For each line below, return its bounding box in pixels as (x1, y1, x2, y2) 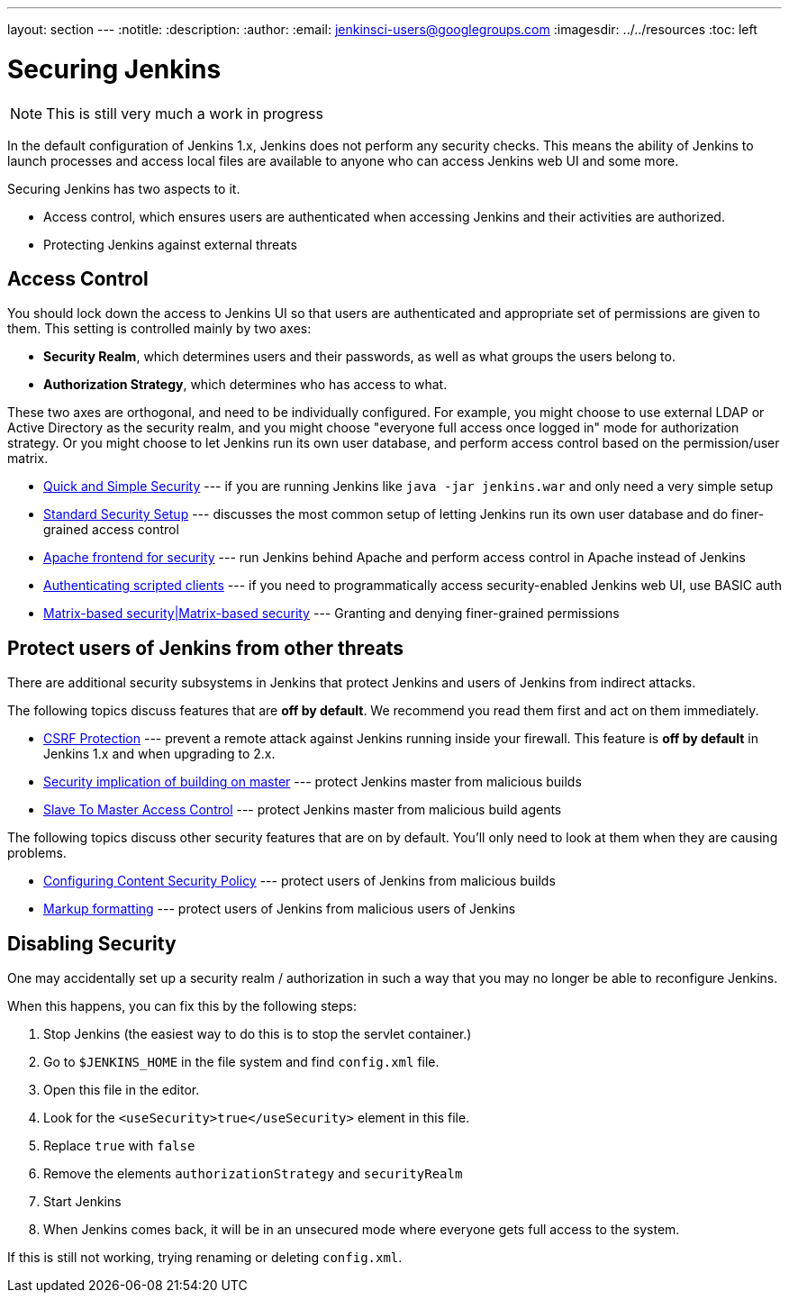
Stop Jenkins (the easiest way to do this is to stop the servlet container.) (43, 1026, 472, 1042)
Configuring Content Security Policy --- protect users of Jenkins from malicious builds (43, 873, 556, 889)
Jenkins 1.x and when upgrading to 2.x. (43, 746, 276, 762)
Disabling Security (7, 932, 177, 955)
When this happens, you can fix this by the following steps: (7, 998, 358, 1014)
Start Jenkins (43, 1194, 122, 1210)
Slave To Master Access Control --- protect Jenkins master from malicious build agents (43, 802, 562, 818)
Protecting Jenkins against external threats (43, 236, 297, 252)
